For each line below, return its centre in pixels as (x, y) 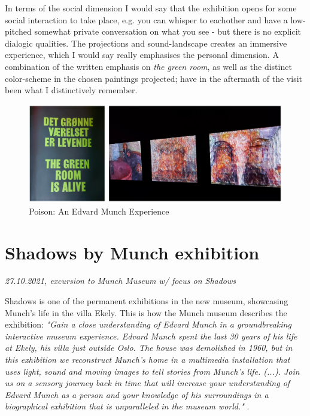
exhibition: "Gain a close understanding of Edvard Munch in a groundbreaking (148, 324)
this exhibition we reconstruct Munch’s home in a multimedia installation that (148, 359)
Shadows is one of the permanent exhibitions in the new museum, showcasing (147, 301)
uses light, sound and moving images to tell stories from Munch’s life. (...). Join (152, 371)
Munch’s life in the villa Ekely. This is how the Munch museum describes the (146, 312)
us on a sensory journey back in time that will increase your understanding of (148, 383)
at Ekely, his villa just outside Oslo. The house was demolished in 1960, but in (149, 348)
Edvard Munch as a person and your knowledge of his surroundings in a (137, 394)
